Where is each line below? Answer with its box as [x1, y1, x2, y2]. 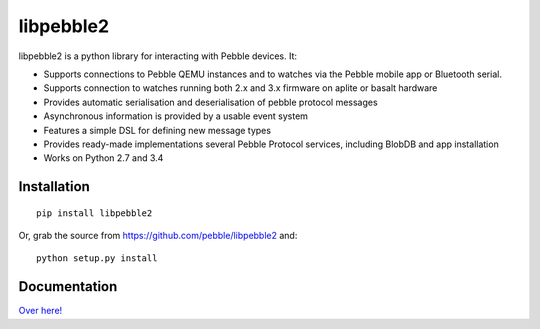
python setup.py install [36, 253, 158, 264]
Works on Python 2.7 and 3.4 [43, 152, 164, 164]
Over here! [18, 305, 63, 317]
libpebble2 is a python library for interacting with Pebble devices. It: [18, 50, 298, 62]
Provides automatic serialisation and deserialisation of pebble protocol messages [43, 96, 379, 108]
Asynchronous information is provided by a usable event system [43, 110, 309, 122]
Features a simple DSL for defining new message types [43, 124, 272, 136]
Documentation [18, 278, 118, 295]
